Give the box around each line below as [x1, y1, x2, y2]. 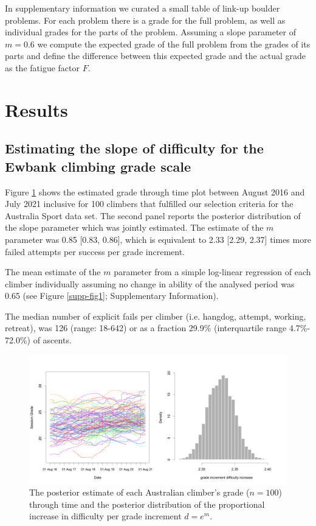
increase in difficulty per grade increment [29, 510, 182, 522]
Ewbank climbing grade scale [5, 156, 191, 175]
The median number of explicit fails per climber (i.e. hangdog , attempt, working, [5, 309, 306, 322]
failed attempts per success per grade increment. [5, 245, 185, 258]
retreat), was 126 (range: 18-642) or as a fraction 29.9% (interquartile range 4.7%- [5, 321, 311, 334]
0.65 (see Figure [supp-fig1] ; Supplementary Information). [5, 289, 219, 302]
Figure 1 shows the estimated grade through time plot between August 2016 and [5, 185, 305, 198]
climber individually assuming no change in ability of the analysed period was [5, 277, 295, 290]
